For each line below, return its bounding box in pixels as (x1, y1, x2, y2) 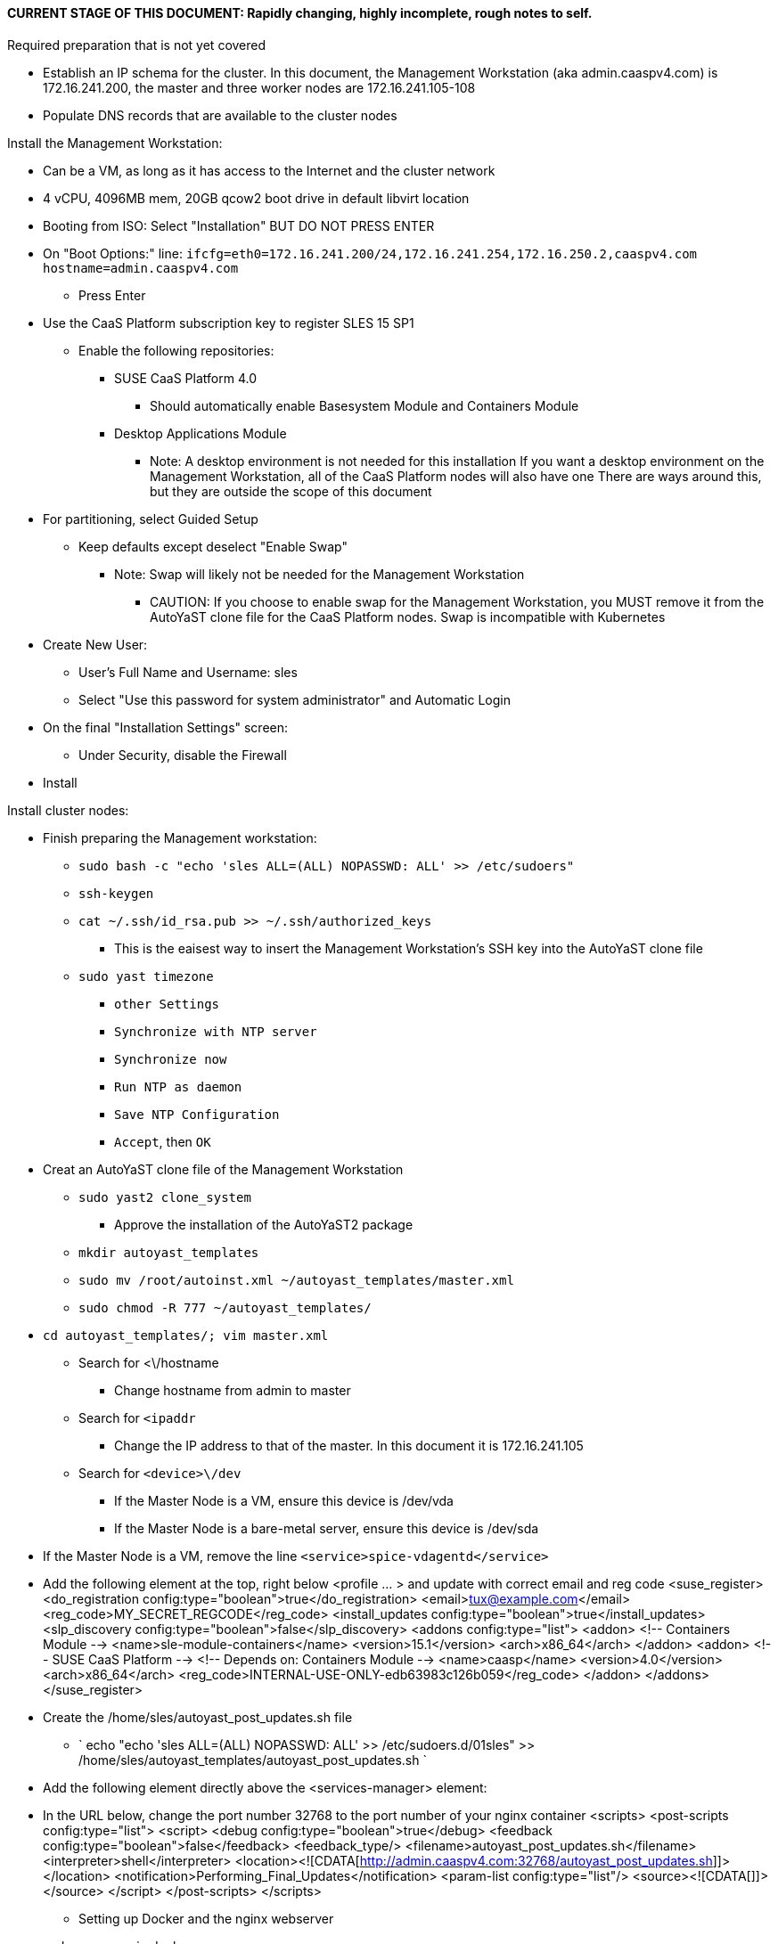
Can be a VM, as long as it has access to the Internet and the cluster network (43, 162, 495, 178)
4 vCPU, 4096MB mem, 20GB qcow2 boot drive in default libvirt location (43, 190, 470, 206)
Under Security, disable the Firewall (78, 747, 287, 763)
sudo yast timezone (78, 968, 214, 984)
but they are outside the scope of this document (150, 483, 432, 499)
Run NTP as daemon (114, 1079, 242, 1094)
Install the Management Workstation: (7, 135, 223, 151)
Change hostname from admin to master (114, 1382, 351, 1398)
